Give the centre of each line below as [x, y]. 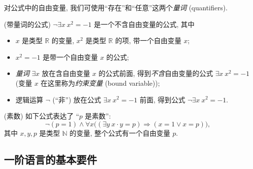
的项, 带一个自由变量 [148, 40]
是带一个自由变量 [70, 57]
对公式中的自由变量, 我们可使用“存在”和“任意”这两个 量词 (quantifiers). [116, 7]
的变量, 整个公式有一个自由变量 [120, 133]
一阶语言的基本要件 [50, 159]
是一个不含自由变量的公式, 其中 [144, 24]
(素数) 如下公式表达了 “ [42, 116]
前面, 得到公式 [162, 99]
